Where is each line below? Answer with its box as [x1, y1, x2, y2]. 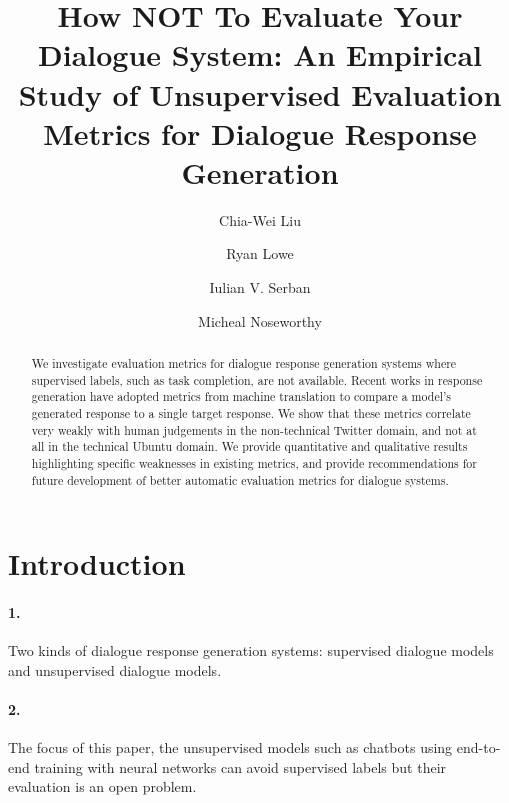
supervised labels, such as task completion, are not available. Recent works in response [31, 371, 483, 388]
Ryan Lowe [226, 243, 294, 264]
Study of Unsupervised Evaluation [18, 73, 502, 114]
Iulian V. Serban [209, 277, 311, 298]
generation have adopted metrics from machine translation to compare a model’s [31, 388, 451, 405]
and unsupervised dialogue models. [8, 659, 222, 680]
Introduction [8, 543, 186, 584]
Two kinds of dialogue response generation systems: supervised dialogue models [8, 640, 494, 661]
